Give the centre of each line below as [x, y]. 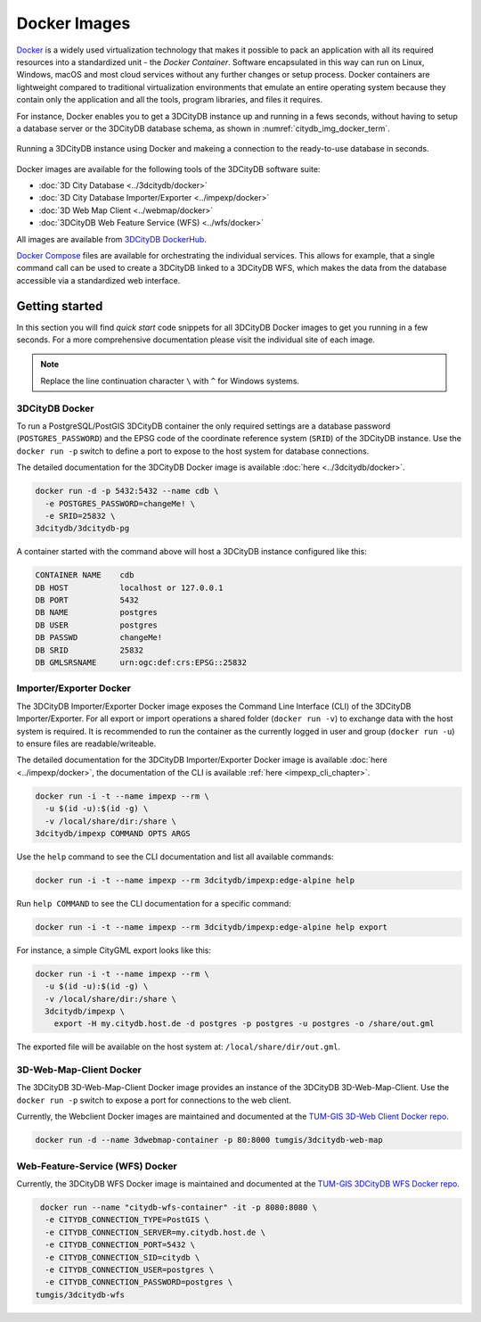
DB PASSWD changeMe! [99, 638]
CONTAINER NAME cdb [85, 575]
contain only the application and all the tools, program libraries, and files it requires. [169, 100]
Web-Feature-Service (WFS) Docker [97, 1166]
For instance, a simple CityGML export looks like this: [114, 950]
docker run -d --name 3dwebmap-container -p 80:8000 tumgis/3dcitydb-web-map [209, 1140]
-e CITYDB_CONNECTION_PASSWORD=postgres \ [139, 1282]
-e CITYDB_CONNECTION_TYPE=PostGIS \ [127, 1220]
